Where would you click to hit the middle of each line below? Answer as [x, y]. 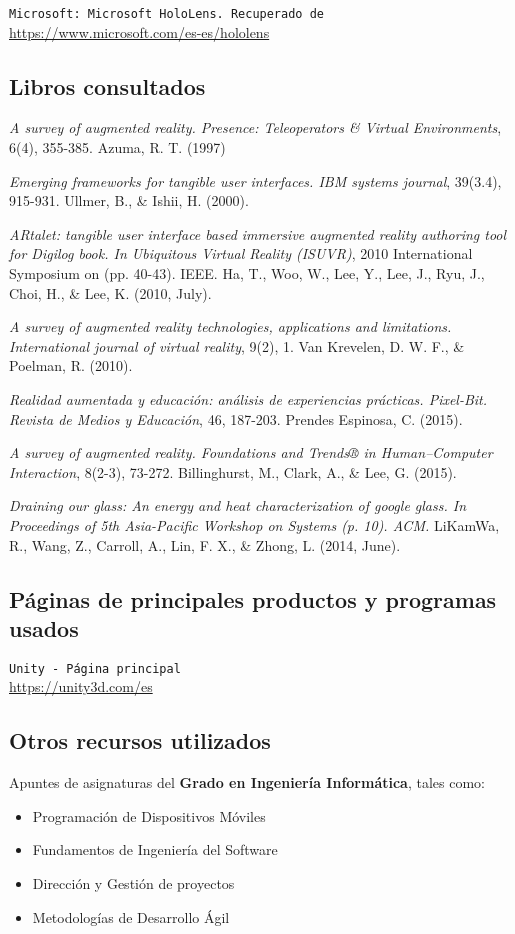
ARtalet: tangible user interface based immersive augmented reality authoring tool [258, 233]
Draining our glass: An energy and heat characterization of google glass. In [238, 505]
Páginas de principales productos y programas [253, 598]
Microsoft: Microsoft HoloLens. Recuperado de [166, 14]
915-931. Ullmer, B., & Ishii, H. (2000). [129, 200]
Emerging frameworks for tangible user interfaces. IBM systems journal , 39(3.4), [255, 180]
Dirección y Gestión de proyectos [133, 882]
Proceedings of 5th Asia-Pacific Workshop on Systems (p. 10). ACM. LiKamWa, [254, 524]
